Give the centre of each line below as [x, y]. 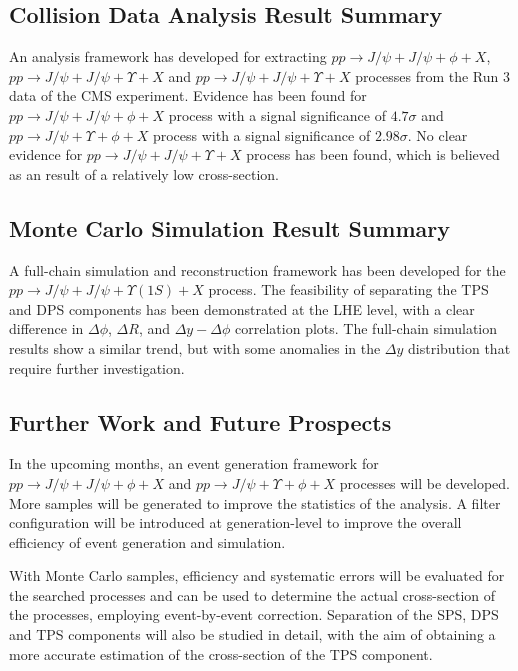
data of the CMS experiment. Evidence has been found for [188, 95]
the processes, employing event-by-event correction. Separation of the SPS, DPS [254, 614]
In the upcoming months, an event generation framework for [194, 463]
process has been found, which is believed [373, 154]
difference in [46, 328]
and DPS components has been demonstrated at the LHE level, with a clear [242, 308]
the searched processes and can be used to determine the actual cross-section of [252, 594]
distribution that [459, 347]
